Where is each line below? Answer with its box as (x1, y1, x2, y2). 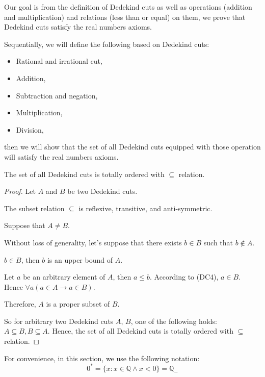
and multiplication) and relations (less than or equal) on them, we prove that (4, 11, 246, 22)
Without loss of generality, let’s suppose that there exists (4, 237, 182, 247)
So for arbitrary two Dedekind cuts (4, 315, 114, 326)
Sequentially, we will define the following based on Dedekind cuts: (4, 38, 209, 49)
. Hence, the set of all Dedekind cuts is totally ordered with (47, 325, 233, 336)
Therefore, (4, 298, 36, 309)
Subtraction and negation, (16, 90, 98, 100)
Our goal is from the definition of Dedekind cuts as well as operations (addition (4, 2, 252, 12)
